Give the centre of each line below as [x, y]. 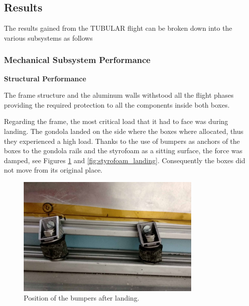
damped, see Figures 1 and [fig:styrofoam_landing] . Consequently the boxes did [125, 160]
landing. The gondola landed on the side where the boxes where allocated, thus [124, 131]
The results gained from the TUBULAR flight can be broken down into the [118, 28]
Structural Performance [45, 78]
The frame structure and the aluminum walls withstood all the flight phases [119, 95]
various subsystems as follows [48, 37]
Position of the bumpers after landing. [82, 298]
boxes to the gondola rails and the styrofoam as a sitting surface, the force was [123, 151]
